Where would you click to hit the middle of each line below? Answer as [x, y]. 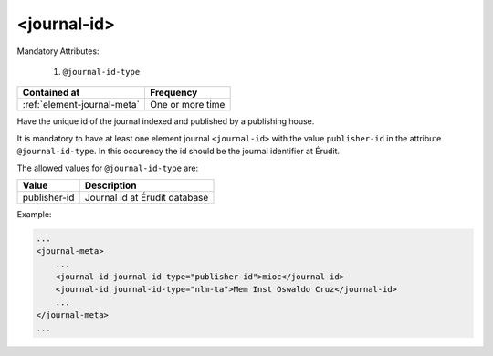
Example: [34, 214]
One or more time [187, 105]
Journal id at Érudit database [147, 197]
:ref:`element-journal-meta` [81, 105]
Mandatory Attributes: [58, 51]
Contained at [51, 93]
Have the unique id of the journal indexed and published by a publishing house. [166, 121]
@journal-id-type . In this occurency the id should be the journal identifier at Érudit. [178, 152]
